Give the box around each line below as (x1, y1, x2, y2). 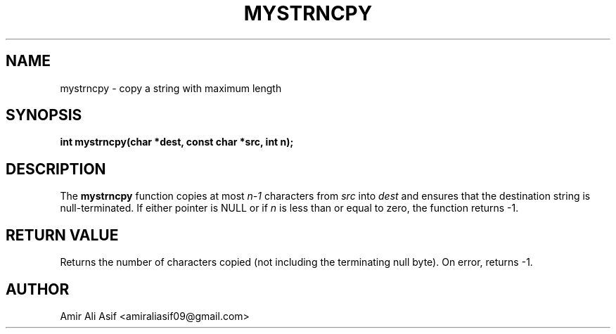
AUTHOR (6, 280, 70, 298)
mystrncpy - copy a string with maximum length (60, 82, 282, 94)
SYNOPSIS (6, 106, 82, 124)
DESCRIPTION (6, 160, 106, 178)
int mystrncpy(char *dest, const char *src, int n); (60, 136, 294, 148)
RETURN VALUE (6, 226, 119, 244)
